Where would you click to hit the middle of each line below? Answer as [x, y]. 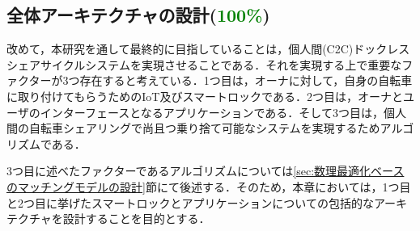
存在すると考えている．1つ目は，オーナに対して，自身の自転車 [246, 80]
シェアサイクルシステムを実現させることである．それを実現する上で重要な [204, 64]
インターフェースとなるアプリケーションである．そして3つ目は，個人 [223, 112]
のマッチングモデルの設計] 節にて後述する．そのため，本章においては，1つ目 [209, 186]
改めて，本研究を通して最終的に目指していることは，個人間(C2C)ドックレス [208, 49]
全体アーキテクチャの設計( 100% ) [138, 15]
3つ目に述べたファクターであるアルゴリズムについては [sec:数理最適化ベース [206, 171]
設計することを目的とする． [136, 218]
